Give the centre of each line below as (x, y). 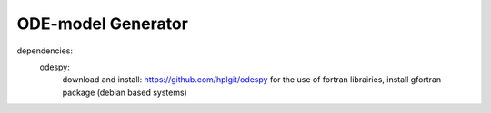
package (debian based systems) (125, 92)
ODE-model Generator (102, 24)
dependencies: (45, 51)
